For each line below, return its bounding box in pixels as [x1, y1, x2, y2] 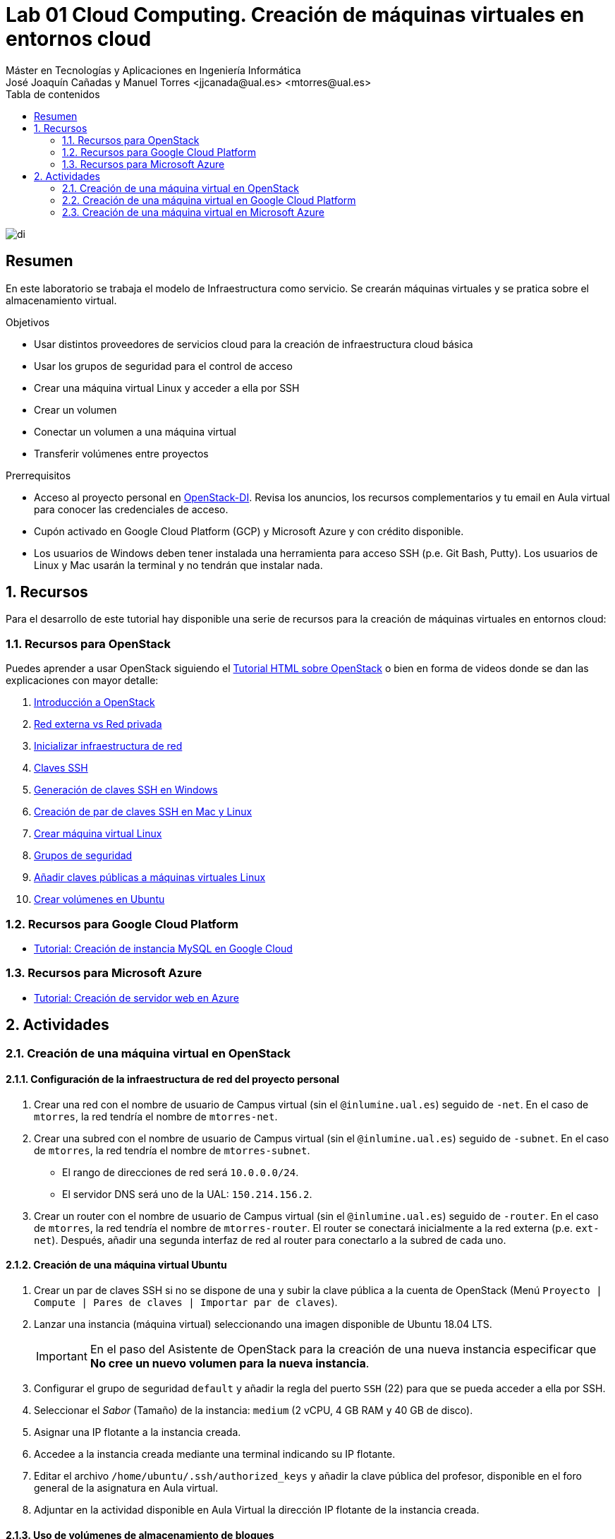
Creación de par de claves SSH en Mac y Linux [34, 806, 252, 818]
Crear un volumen [34, 403, 117, 416]
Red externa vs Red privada [34, 718, 162, 731]
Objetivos [6, 316, 50, 328]
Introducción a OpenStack [34, 696, 155, 709]
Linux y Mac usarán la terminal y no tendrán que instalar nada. [34, 558, 323, 571]
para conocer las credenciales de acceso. [34, 503, 229, 515]
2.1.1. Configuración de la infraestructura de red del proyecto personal [6, 1073, 340, 1086]
